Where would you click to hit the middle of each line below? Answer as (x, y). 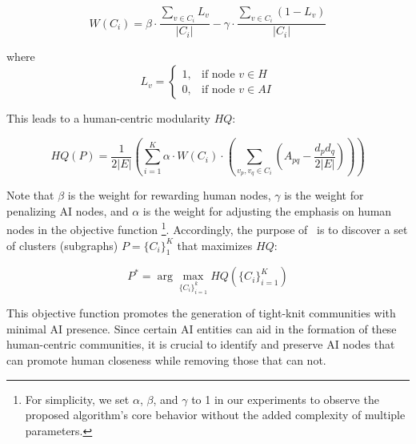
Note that (30, 195)
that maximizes (215, 245)
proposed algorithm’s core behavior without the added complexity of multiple (215, 415)
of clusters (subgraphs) (62, 245)
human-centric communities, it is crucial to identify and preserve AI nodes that (201, 344)
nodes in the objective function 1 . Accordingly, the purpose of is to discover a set (207, 228)
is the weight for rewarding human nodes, (169, 195)
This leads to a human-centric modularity (108, 118)
